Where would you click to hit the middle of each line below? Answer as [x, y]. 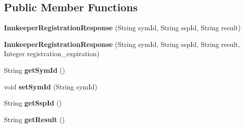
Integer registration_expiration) [52, 53]
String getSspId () [33, 103]
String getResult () [34, 119]
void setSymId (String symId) [51, 86]
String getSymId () [35, 70]
